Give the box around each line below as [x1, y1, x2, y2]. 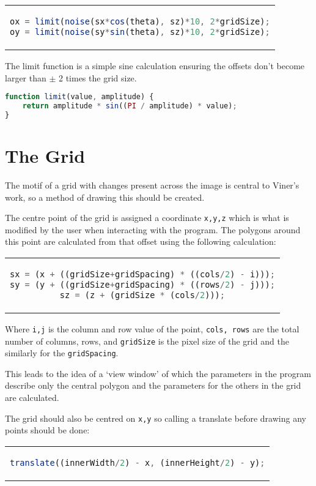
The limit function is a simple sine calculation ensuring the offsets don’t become [5, 59, 305, 72]
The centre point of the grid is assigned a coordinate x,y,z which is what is [5, 211, 289, 224]
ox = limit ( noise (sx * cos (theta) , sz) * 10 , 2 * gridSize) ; [10, 17, 270, 26]
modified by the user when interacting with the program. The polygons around [5, 223, 301, 236]
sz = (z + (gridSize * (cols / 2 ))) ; [59, 290, 225, 300]
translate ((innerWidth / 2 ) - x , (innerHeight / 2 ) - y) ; [10, 457, 265, 468]
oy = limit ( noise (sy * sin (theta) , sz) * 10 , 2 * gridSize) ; [10, 26, 270, 37]
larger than [5, 71, 46, 84]
